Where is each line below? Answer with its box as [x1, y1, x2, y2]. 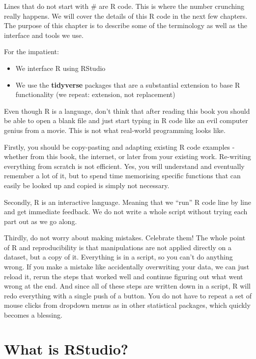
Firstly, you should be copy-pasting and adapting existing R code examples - [4, 141, 235, 152]
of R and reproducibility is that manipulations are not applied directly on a [4, 242, 231, 252]
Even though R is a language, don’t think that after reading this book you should [4, 105, 250, 116]
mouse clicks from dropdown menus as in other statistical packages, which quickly [4, 300, 251, 310]
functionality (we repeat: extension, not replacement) [15, 89, 175, 99]
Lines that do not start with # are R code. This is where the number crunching [4, 1, 244, 11]
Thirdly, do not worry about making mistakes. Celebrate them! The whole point [4, 232, 246, 243]
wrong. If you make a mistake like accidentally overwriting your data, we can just [4, 261, 250, 272]
